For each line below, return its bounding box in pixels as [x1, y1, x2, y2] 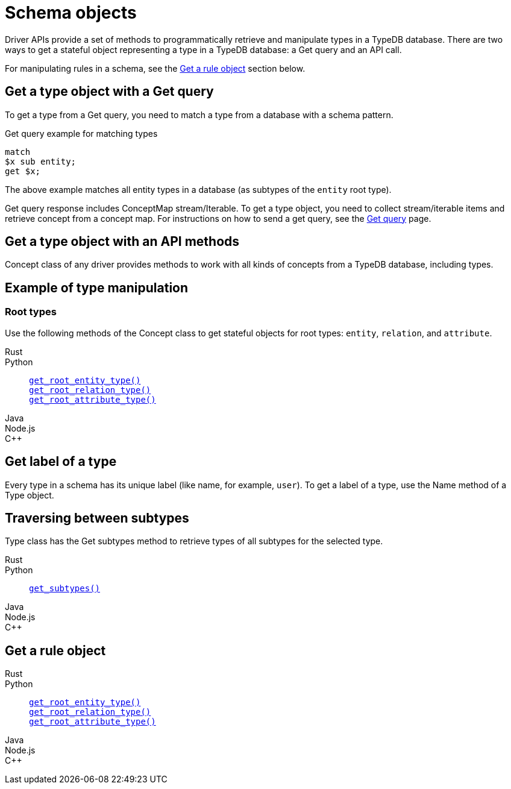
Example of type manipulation [5, 280, 189, 295]
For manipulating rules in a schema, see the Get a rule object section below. [5, 63, 306, 74]
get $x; [5, 166, 41, 176]
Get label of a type [5, 454, 117, 470]
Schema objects [5, 2, 137, 23]
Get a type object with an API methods [5, 234, 240, 250]
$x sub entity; [5, 156, 77, 166]
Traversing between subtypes [5, 510, 189, 526]
